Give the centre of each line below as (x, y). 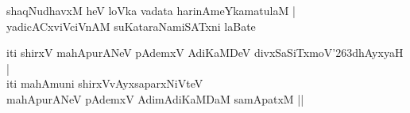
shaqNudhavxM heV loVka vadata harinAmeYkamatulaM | (151, 10)
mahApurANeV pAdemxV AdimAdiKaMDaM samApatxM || (155, 98)
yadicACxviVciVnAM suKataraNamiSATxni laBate (131, 26)
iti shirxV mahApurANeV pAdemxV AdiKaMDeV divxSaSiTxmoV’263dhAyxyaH (205, 53)
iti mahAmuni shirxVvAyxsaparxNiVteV (105, 83)
